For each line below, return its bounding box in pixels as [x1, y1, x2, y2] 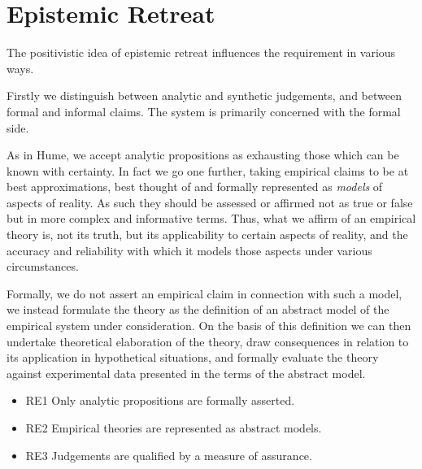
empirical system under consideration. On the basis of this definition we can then [7, 317, 411, 334]
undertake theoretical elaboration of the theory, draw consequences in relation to [7, 332, 409, 350]
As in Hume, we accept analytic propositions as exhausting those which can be [7, 146, 399, 163]
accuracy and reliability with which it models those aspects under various [7, 241, 372, 258]
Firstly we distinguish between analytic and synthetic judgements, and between [7, 87, 402, 104]
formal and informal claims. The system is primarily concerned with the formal [7, 102, 401, 119]
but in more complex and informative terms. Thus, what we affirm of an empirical [7, 210, 416, 227]
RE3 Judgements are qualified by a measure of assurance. [25, 446, 312, 463]
